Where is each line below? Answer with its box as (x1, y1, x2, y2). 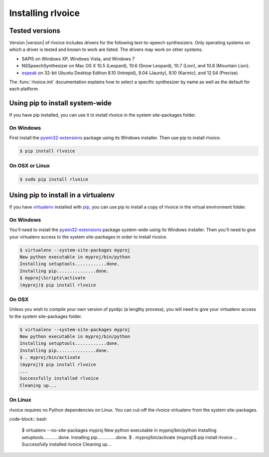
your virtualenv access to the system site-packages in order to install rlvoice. (9, 233, 167, 239)
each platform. (9, 86, 39, 92)
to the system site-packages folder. (9, 313, 82, 319)
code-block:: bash (9, 416, 47, 422)
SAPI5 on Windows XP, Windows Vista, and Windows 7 (21, 55, 135, 62)
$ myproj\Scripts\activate (19, 275, 86, 281)
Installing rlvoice (9, 7, 80, 18)
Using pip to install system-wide (9, 99, 112, 107)
